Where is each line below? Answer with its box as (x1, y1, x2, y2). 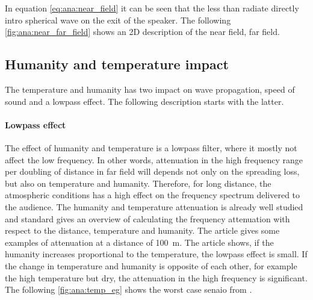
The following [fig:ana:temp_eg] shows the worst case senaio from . (5, 283, 252, 296)
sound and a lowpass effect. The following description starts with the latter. (5, 95, 284, 107)
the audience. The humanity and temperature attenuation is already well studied (5, 200, 303, 213)
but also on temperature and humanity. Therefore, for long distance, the (5, 177, 271, 189)
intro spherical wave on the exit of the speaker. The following (5, 13, 231, 26)
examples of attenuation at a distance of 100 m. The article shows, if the (5, 236, 274, 248)
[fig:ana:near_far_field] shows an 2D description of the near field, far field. (5, 25, 280, 38)
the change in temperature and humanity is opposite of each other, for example (5, 259, 297, 272)
